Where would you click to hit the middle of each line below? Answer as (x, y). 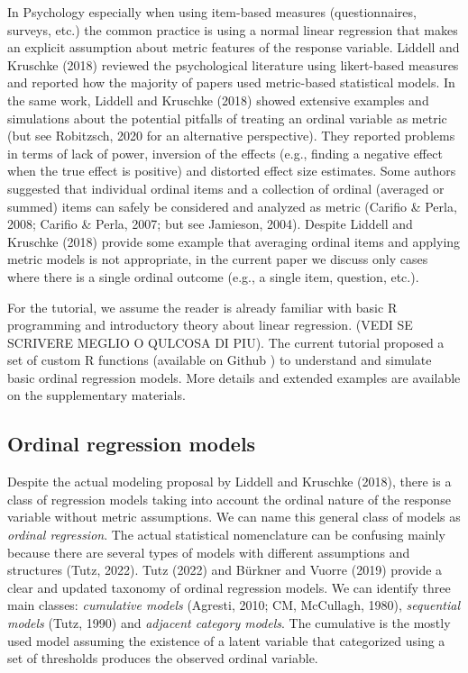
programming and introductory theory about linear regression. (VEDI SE (210, 325)
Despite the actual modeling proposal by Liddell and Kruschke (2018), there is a (229, 482)
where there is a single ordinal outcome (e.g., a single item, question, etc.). (213, 276)
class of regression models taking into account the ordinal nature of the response (229, 499)
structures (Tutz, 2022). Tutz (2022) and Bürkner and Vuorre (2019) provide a (225, 570)
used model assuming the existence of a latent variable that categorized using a (226, 640)
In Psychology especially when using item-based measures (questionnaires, (212, 12)
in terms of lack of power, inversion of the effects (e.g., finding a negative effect (225, 153)
